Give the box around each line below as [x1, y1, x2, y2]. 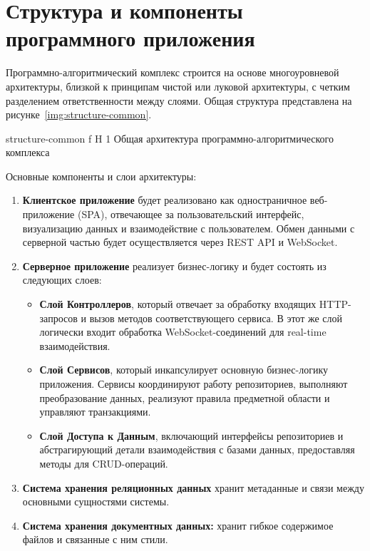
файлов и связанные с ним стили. [22, 532, 168, 547]
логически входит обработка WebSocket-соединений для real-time [39, 324, 327, 339]
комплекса [6, 145, 50, 160]
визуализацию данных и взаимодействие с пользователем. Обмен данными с [22, 220, 355, 235]
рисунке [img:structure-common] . [6, 107, 152, 122]
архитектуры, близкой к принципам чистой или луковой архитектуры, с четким [6, 78, 350, 93]
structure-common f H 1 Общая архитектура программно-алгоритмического [6, 130, 334, 145]
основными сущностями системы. [22, 494, 170, 509]
